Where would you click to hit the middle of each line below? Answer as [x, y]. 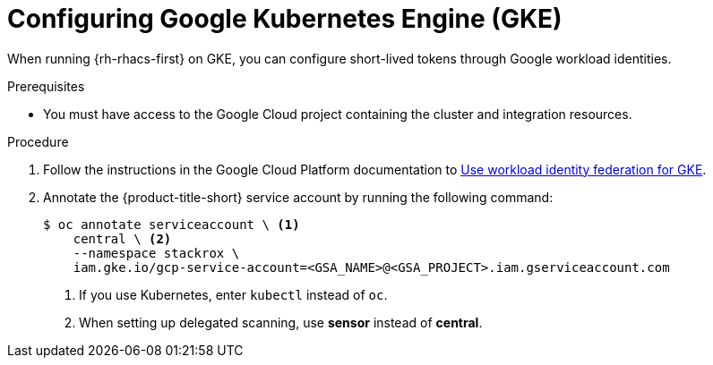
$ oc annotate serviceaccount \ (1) [172, 224]
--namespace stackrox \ [156, 253]
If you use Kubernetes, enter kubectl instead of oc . [233, 294]
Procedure [38, 141]
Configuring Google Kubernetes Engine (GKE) [285, 19]
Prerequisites [46, 86]
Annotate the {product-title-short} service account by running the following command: [298, 197]
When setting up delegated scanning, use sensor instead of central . [281, 322]
